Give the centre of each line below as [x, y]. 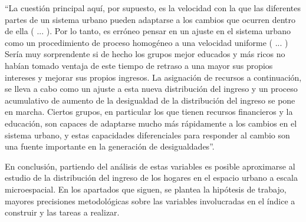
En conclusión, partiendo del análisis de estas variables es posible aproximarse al [150, 166]
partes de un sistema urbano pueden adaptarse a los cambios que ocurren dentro [150, 19]
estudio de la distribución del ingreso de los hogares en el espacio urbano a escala [151, 178]
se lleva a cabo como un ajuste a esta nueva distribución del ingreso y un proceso [151, 89]
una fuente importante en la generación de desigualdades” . [110, 146]
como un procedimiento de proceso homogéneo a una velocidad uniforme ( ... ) [147, 42]
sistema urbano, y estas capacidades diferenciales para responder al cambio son [147, 135]
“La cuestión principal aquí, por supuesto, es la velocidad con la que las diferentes [153, 8]
